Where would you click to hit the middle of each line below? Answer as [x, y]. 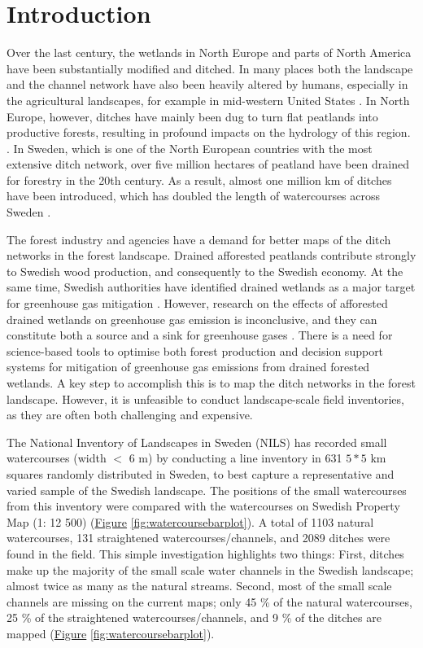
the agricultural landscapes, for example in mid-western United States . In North [208, 100]
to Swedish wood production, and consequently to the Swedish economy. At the [205, 271]
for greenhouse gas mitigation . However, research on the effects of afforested [197, 303]
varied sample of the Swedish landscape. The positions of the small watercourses [207, 490]
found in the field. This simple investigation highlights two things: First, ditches [205, 553]
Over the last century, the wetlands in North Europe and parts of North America [209, 53]
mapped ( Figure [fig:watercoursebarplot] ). [111, 633]
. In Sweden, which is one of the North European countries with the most [190, 148]
